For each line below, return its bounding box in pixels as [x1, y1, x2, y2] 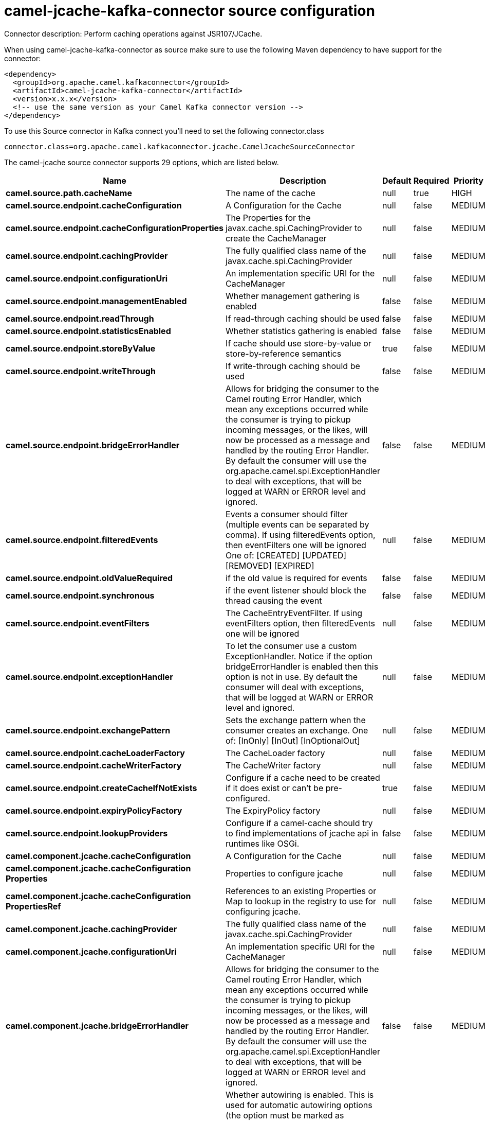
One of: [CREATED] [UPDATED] [226, 550, 347, 560]
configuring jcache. [226, 906, 301, 917]
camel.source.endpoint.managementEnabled [6, 295, 187, 306]
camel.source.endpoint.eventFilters [6, 618, 150, 628]
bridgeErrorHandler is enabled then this [226, 661, 379, 672]
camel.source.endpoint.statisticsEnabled [6, 325, 171, 336]
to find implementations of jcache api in [226, 828, 378, 838]
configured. [226, 793, 270, 803]
